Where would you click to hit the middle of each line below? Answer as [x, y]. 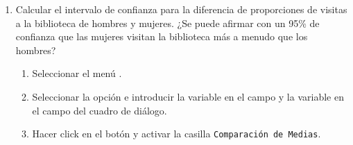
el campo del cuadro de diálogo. [100, 110]
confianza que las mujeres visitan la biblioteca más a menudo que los [162, 36]
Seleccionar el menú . [77, 73]
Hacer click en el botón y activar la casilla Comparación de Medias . [176, 134]
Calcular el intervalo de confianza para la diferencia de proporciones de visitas [181, 9]
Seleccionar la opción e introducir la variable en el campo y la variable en [188, 96]
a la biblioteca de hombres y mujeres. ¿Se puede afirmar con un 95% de [167, 23]
